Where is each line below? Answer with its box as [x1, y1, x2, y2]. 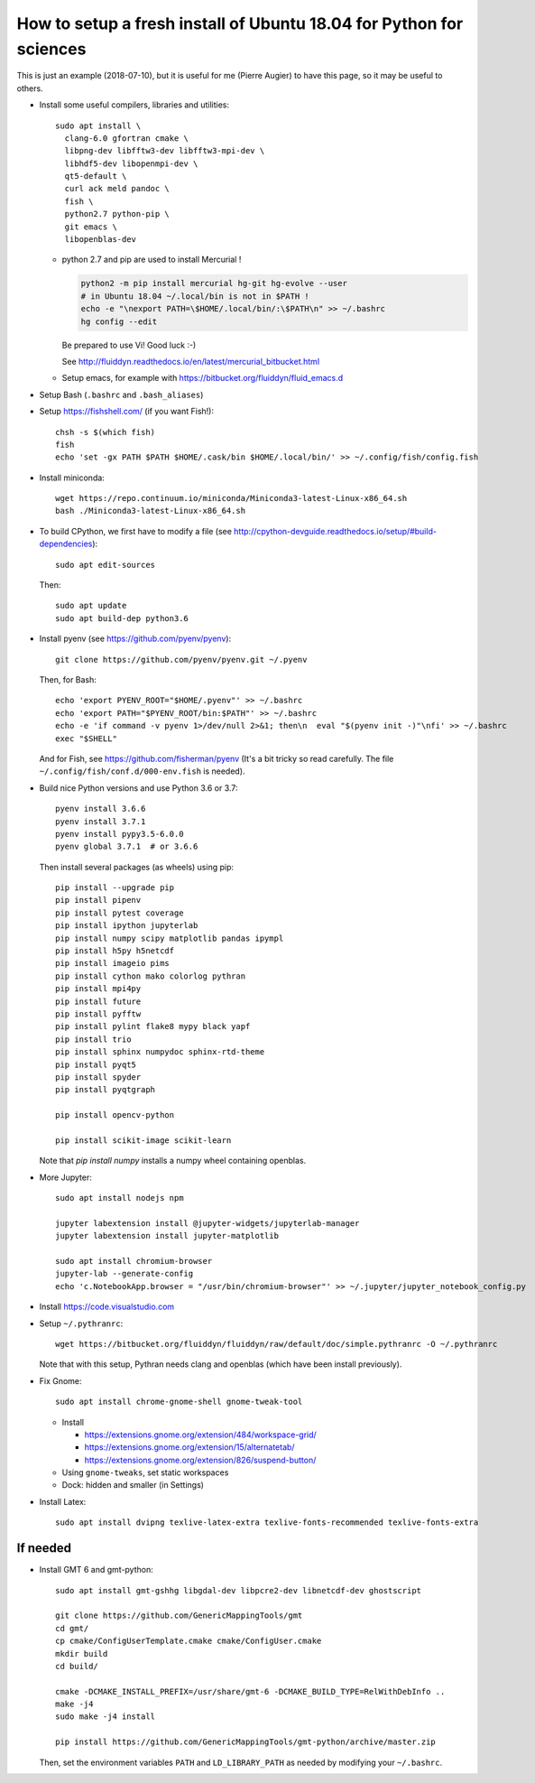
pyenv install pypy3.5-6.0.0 [55, 829, 184, 839]
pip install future [55, 996, 142, 1007]
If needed [16, 1540, 72, 1556]
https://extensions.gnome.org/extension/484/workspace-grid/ [84, 1429, 318, 1440]
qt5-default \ [64, 172, 127, 181]
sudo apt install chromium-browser [55, 1256, 213, 1266]
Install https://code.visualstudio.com [39, 1301, 175, 1313]
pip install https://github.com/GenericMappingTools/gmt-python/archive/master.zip [55, 1737, 437, 1747]
